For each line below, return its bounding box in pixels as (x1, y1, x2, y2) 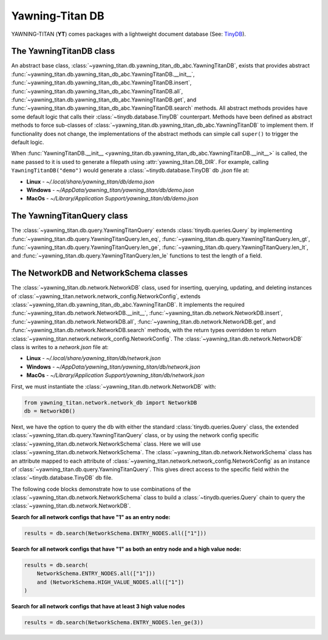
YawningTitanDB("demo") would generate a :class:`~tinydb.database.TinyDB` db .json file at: (11, 167, 250, 174)
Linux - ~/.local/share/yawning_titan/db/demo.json (26, 178, 155, 185)
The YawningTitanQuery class (11, 211, 128, 221)
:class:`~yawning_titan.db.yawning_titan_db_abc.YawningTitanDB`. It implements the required (11, 301, 245, 308)
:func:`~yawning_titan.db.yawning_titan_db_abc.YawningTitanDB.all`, (11, 87, 183, 95)
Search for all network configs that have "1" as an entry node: (11, 513, 171, 520)
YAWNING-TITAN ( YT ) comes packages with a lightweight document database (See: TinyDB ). (11, 30, 246, 38)
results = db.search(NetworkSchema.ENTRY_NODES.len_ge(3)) (24, 619, 203, 625)
